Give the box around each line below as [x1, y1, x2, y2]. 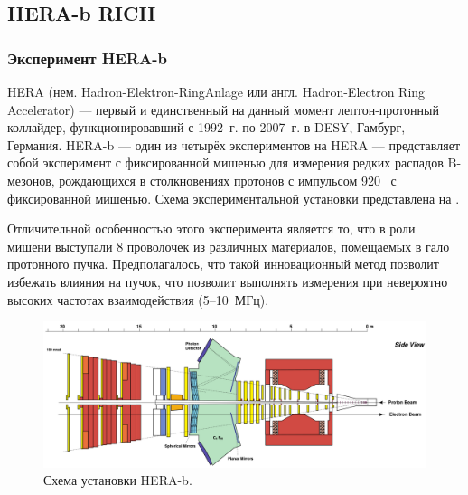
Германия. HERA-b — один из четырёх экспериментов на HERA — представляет [7, 135, 461, 154]
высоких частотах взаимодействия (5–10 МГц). [7, 290, 269, 309]
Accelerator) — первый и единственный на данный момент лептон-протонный [7, 100, 439, 119]
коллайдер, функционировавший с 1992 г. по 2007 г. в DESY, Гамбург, [7, 118, 406, 137]
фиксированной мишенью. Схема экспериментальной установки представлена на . [7, 188, 460, 207]
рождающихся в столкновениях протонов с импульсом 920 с [59, 170, 397, 189]
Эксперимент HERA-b [7, 46, 167, 69]
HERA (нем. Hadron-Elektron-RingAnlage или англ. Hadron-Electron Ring [7, 82, 426, 100]
